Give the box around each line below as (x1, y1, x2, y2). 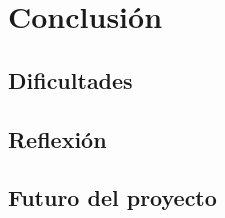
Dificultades (8, 64, 133, 95)
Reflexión (8, 123, 107, 154)
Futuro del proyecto (8, 182, 217, 213)
